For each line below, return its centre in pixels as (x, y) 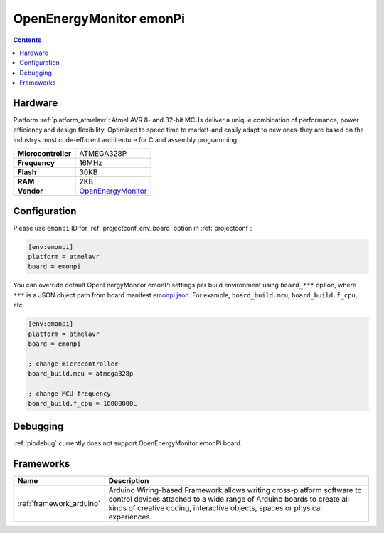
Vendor (30, 191)
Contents (27, 40)
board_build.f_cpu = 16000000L (83, 403)
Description (129, 480)
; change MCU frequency (70, 394)
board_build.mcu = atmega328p (81, 374)
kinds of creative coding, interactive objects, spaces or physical (215, 507)
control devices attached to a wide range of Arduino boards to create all (229, 499)
